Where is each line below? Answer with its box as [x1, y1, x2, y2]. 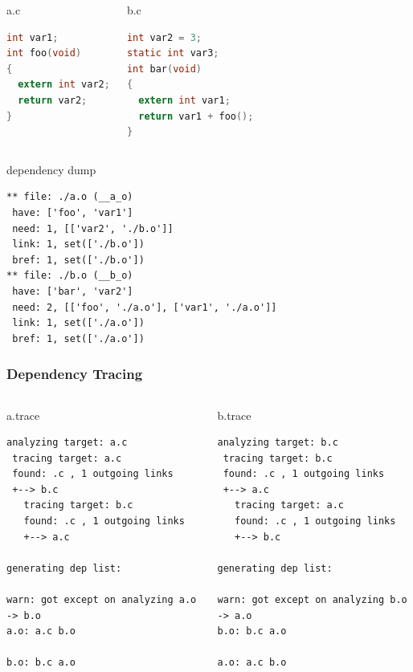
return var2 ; [18, 94, 88, 106]
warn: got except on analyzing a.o [6, 594, 197, 606]
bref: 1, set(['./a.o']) [12, 332, 145, 344]
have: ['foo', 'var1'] [12, 206, 133, 218]
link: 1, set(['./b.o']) [12, 238, 145, 250]
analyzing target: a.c [6, 437, 128, 449]
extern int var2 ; [18, 79, 110, 91]
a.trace [6, 406, 40, 423]
